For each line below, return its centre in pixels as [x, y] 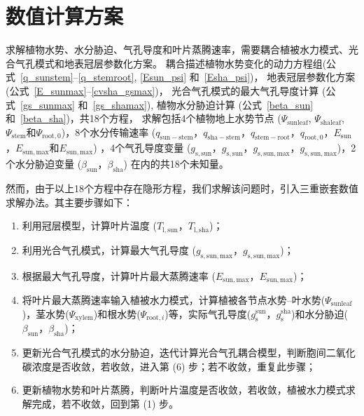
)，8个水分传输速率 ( [108, 132]
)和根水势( [117, 313]
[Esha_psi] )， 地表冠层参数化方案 [280, 77]
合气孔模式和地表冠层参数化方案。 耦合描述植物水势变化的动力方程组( [166, 63]
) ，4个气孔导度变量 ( [142, 148]
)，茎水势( [45, 313]
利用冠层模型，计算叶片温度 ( [89, 226]
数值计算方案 [65, 16]
